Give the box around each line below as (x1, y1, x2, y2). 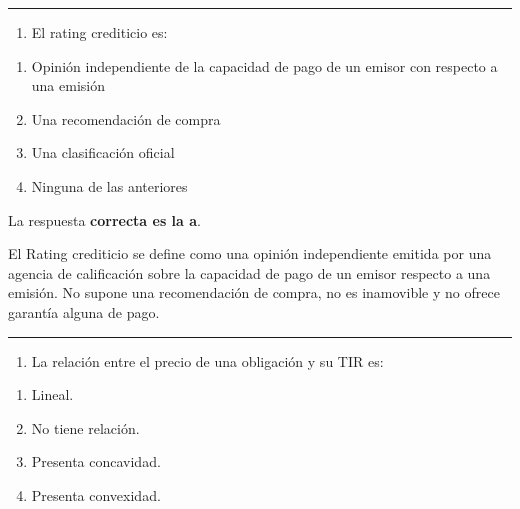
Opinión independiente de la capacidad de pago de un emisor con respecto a (31, 55, 498, 76)
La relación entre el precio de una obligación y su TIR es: (31, 350, 384, 371)
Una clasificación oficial (31, 142, 175, 163)
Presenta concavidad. (31, 451, 161, 472)
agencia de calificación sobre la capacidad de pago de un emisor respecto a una (8, 262, 491, 283)
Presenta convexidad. (31, 484, 161, 505)
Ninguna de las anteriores (31, 175, 188, 196)
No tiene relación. (31, 417, 140, 438)
